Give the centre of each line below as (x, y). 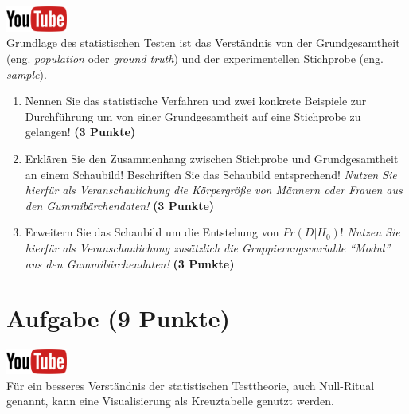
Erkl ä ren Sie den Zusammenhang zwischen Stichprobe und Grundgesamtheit (212, 158)
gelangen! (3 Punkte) (80, 132)
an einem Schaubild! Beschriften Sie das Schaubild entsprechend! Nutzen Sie (211, 174)
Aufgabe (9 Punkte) (119, 318)
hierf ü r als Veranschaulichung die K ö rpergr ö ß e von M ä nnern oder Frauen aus (214, 190)
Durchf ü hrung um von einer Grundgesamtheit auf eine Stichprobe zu (193, 116)
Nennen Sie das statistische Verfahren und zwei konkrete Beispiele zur (196, 101)
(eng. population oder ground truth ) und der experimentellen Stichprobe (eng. (195, 58)
